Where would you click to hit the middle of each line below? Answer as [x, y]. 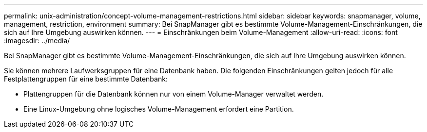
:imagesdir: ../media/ [37, 41]
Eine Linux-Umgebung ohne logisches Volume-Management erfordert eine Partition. [159, 109]
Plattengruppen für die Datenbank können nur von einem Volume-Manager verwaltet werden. [174, 94]
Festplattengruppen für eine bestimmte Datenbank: [86, 79]
